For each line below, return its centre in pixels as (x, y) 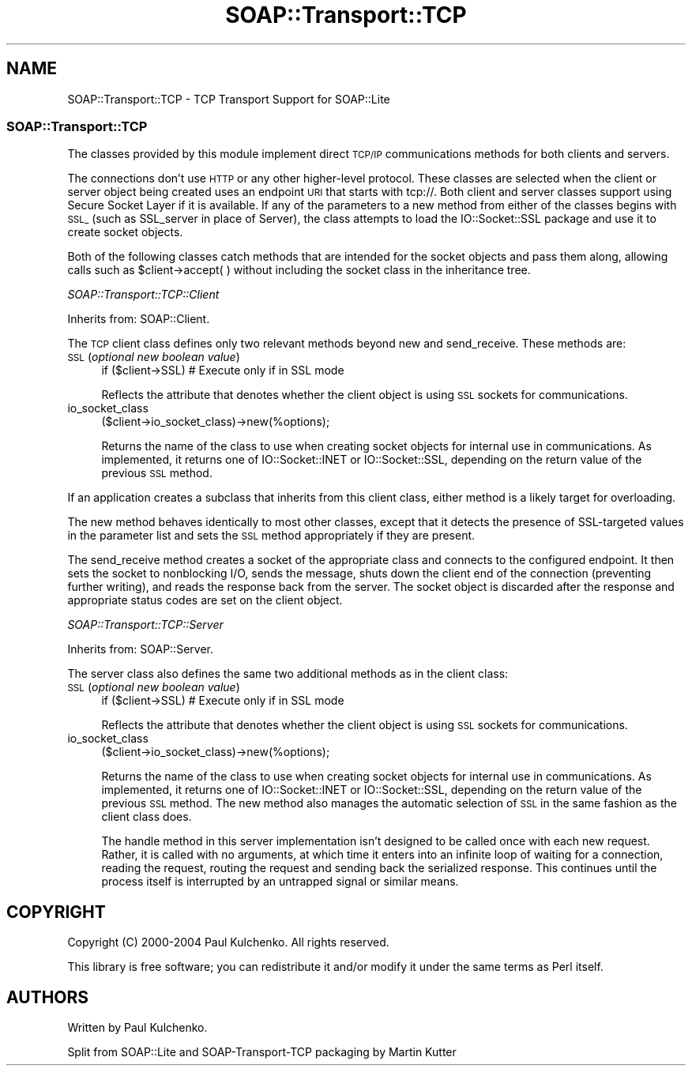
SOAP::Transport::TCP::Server (145, 625)
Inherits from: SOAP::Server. (140, 649)
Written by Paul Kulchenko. (137, 1028)
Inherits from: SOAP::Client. (139, 319)
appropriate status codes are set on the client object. (205, 600)
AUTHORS (48, 997)
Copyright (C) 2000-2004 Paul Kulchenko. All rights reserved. (228, 942)
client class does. (147, 817)
